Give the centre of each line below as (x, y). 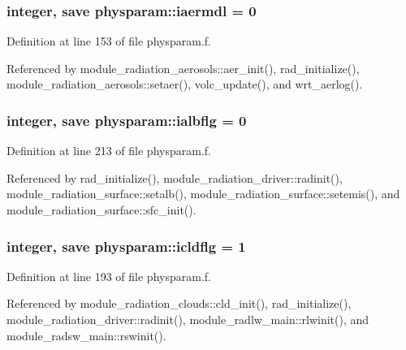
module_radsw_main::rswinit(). (86, 335)
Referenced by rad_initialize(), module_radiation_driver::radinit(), (175, 177)
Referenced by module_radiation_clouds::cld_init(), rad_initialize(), (179, 303)
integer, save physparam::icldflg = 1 (126, 246)
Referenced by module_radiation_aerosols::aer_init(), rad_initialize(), (183, 68)
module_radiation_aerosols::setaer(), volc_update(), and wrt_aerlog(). (185, 84)
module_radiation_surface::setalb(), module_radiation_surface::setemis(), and (203, 194)
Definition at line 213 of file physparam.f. (109, 151)
